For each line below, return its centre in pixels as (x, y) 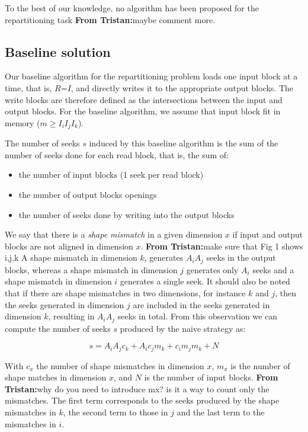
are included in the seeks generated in (201, 304)
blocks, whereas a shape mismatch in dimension (91, 269)
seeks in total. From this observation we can (198, 316)
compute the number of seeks (58, 328)
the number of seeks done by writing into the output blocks (126, 214)
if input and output (268, 234)
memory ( (23, 122)
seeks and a (273, 269)
